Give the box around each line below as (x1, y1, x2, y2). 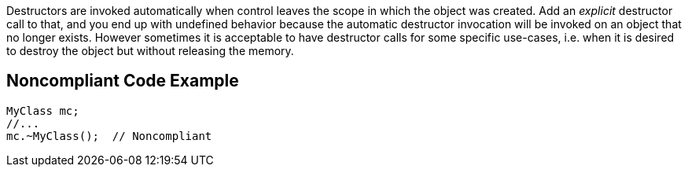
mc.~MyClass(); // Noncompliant (6, 129, 212, 142)
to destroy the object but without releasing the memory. (6, 44, 294, 57)
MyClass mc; (6, 104, 79, 117)
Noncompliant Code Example (6, 71, 239, 91)
